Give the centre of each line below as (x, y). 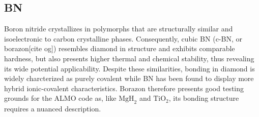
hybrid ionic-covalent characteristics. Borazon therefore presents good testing (124, 88)
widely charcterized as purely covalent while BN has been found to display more (129, 78)
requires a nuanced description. (53, 109)
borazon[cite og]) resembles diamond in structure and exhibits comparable (120, 48)
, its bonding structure (204, 98)
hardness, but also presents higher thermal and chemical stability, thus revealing (129, 58)
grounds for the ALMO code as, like (60, 98)
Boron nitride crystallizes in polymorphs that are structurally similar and (119, 29)
